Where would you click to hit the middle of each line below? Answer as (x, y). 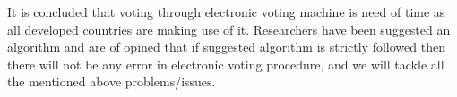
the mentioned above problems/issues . (112, 81)
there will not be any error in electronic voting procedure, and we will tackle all (226, 64)
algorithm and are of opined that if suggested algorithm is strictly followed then (226, 47)
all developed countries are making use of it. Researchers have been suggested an (229, 29)
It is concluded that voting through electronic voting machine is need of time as (226, 12)
